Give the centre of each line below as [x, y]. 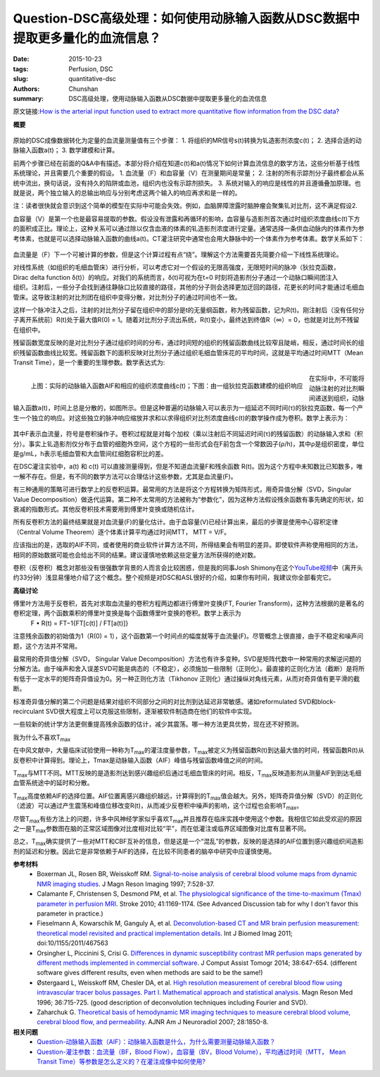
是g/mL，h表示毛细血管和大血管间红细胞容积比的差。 [90, 454]
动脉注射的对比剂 [334, 388]
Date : [21, 59]
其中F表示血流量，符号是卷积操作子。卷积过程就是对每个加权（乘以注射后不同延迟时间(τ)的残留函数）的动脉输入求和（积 [188, 434]
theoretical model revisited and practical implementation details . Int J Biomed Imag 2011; [165, 933]
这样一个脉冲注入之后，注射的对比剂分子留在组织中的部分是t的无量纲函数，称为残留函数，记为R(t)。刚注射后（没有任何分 [189, 309]
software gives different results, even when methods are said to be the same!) [150, 973]
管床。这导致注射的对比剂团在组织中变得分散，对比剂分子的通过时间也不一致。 [127, 297]
